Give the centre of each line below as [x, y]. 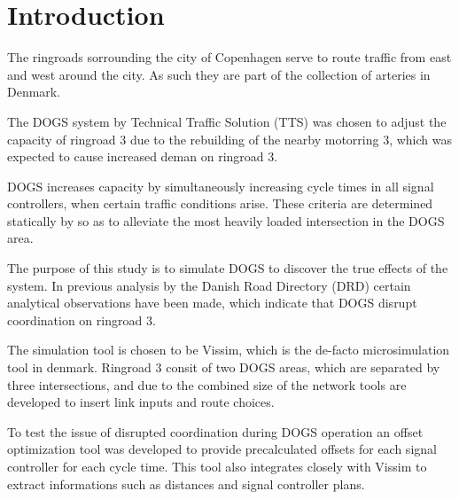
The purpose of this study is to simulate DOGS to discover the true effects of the [228, 268]
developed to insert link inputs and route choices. [141, 402]
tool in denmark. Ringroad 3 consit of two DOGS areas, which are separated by [224, 367]
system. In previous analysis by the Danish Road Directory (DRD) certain [209, 285]
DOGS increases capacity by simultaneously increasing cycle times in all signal [221, 186]
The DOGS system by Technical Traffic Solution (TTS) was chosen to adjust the [227, 121]
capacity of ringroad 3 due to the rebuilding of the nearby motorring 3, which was [230, 139]
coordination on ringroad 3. [82, 320]
